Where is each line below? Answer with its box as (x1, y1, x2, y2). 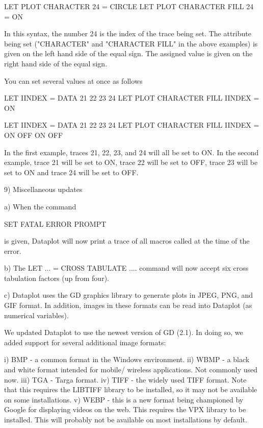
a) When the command (4, 201, 76, 211)
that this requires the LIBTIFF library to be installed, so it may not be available (4, 384, 257, 395)
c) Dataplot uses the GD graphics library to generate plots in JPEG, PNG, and (4, 290, 253, 300)
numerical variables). (4, 310, 69, 320)
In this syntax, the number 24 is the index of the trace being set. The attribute (4, 28, 251, 39)
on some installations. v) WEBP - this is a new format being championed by (4, 394, 244, 405)
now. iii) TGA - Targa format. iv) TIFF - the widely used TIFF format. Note (4, 374, 247, 385)
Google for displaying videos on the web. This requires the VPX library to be (4, 404, 246, 415)
